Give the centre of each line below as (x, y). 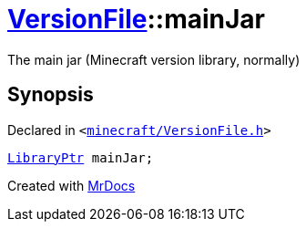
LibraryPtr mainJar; (81, 157)
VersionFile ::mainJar (137, 19)
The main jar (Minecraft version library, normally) (154, 59)
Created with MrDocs (71, 185)
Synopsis (51, 95)
